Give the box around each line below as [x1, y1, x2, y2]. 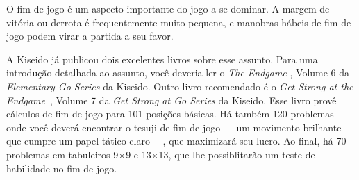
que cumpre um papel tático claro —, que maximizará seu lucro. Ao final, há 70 [6, 133, 347, 148]
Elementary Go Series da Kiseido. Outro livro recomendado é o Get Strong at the [6, 79, 353, 93]
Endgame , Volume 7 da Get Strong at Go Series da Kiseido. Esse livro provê [6, 92, 337, 107]
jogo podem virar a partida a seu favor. [6, 28, 174, 43]
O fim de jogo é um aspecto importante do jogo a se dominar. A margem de [6, 1, 330, 15]
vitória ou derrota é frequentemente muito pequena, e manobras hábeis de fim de [6, 15, 351, 29]
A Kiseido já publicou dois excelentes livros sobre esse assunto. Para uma [6, 51, 318, 66]
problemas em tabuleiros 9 [6, 147, 119, 161]
